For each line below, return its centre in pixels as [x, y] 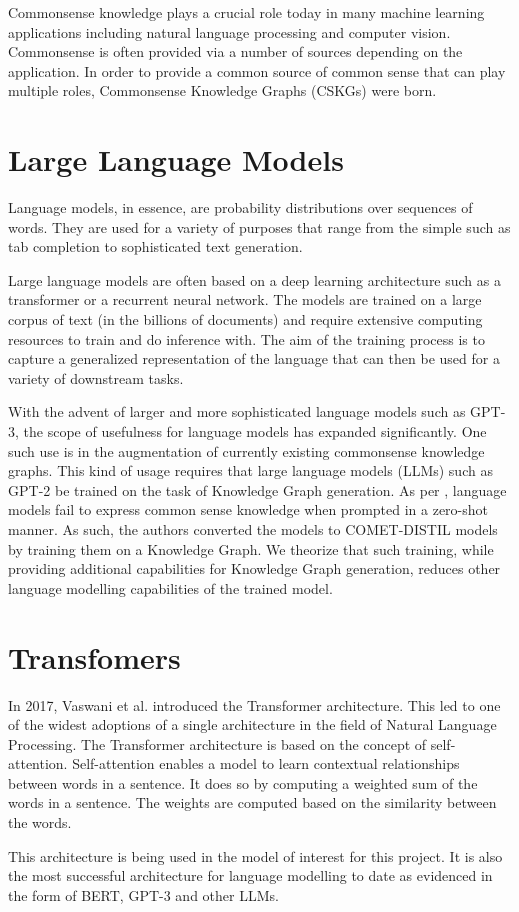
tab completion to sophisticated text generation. [155, 246]
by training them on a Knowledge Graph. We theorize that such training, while [251, 548]
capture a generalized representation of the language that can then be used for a [254, 358]
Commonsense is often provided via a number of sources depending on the [235, 51]
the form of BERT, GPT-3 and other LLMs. [143, 894]
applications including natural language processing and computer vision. [229, 31]
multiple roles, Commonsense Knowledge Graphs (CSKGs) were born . [222, 90]
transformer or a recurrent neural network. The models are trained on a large [245, 299]
